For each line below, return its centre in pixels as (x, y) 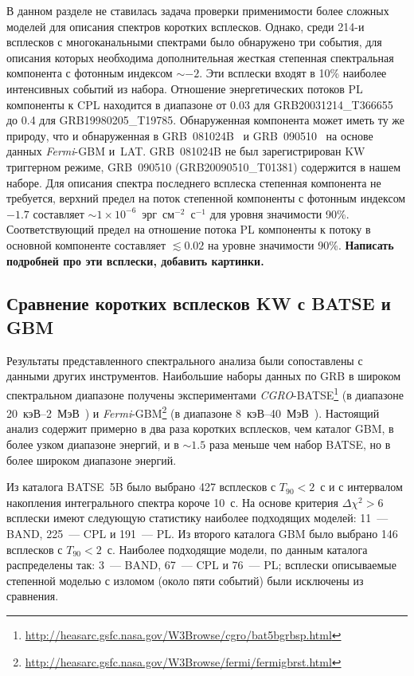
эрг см (158, 213)
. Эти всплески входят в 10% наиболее (293, 73)
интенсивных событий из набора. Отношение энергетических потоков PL (185, 88)
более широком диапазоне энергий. (92, 460)
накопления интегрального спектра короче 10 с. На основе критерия (173, 502)
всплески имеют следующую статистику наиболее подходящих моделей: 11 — (197, 518)
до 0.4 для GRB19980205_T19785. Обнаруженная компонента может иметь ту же (206, 120)
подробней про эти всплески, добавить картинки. (135, 260)
